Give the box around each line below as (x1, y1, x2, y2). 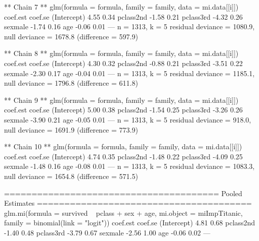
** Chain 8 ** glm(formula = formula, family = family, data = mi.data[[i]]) (4, 48, 239, 58)
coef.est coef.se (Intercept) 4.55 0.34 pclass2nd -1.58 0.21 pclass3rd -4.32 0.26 (4, 11, 243, 22)
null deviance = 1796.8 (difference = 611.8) (4, 78, 138, 88)
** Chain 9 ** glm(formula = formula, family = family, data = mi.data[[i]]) (4, 94, 239, 105)
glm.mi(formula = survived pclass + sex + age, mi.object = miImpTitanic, (4, 207, 243, 218)
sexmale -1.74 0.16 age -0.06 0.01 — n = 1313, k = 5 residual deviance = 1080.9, (4, 21, 255, 32)
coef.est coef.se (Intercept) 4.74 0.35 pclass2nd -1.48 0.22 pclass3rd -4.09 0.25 (4, 151, 243, 161)
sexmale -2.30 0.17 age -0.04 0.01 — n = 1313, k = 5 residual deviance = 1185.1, (4, 68, 255, 78)
